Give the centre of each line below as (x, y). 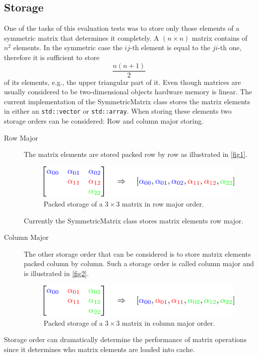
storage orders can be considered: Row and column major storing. (104, 121)
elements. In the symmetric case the (68, 47)
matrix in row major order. (163, 203)
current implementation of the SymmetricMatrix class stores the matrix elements (127, 101)
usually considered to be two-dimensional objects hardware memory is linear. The (128, 92)
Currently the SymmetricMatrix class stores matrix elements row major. (134, 220)
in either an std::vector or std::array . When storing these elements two (118, 111)
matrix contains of (220, 37)
